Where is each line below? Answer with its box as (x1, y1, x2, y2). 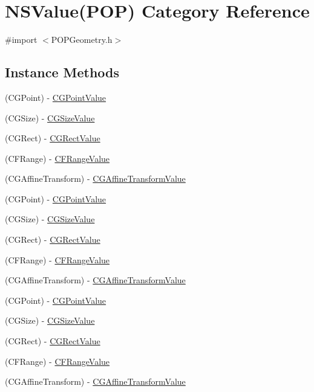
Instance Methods (5, 63, 119, 82)
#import (5, 33, 38, 46)
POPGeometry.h (51, 33, 113, 46)
